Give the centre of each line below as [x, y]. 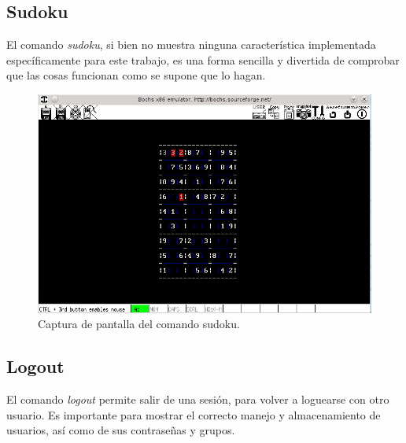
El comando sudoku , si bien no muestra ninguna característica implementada [191, 44]
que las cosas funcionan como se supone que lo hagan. [136, 75]
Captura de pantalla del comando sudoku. [139, 324]
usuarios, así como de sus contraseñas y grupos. [121, 430]
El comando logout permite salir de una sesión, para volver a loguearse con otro [198, 399]
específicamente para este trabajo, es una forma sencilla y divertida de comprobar [203, 59]
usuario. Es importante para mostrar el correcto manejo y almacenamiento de [194, 414]
